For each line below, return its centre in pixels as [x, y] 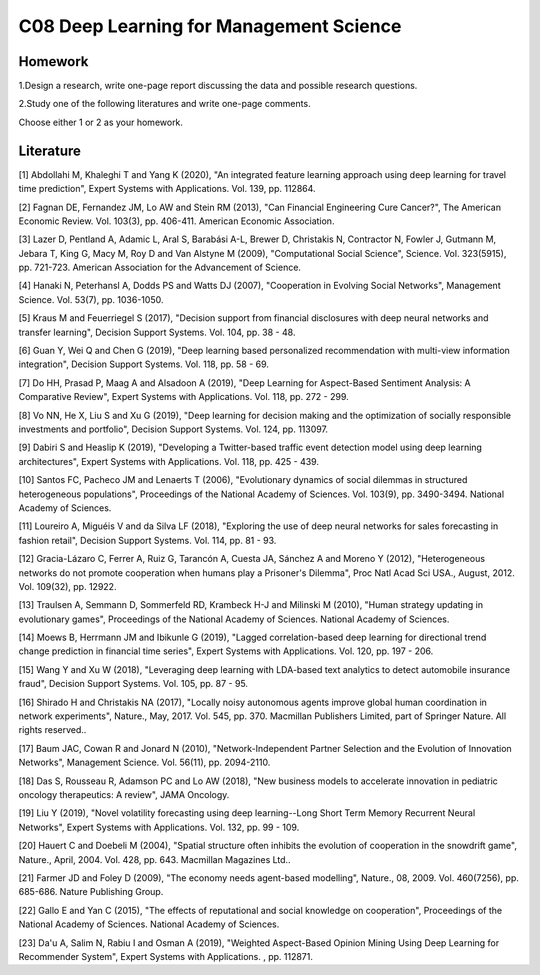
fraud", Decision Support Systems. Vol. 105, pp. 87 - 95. [133, 684]
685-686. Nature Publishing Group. [91, 892]
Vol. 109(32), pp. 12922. [67, 586]
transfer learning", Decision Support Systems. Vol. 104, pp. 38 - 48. [157, 332]
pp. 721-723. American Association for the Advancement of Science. [160, 267]
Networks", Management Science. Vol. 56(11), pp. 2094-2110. [144, 762]
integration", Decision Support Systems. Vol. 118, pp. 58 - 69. [144, 364]
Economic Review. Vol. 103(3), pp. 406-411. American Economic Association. [176, 221]
